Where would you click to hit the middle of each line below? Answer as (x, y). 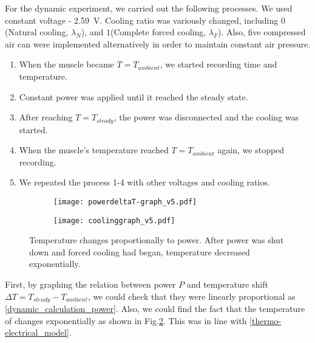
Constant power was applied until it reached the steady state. (134, 96)
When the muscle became (66, 64)
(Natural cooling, (37, 32)
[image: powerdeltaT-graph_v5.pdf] (125, 202)
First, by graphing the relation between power (90, 284)
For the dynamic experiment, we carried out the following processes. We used (149, 8)
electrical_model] (37, 332)
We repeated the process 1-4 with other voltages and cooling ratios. (144, 182)
